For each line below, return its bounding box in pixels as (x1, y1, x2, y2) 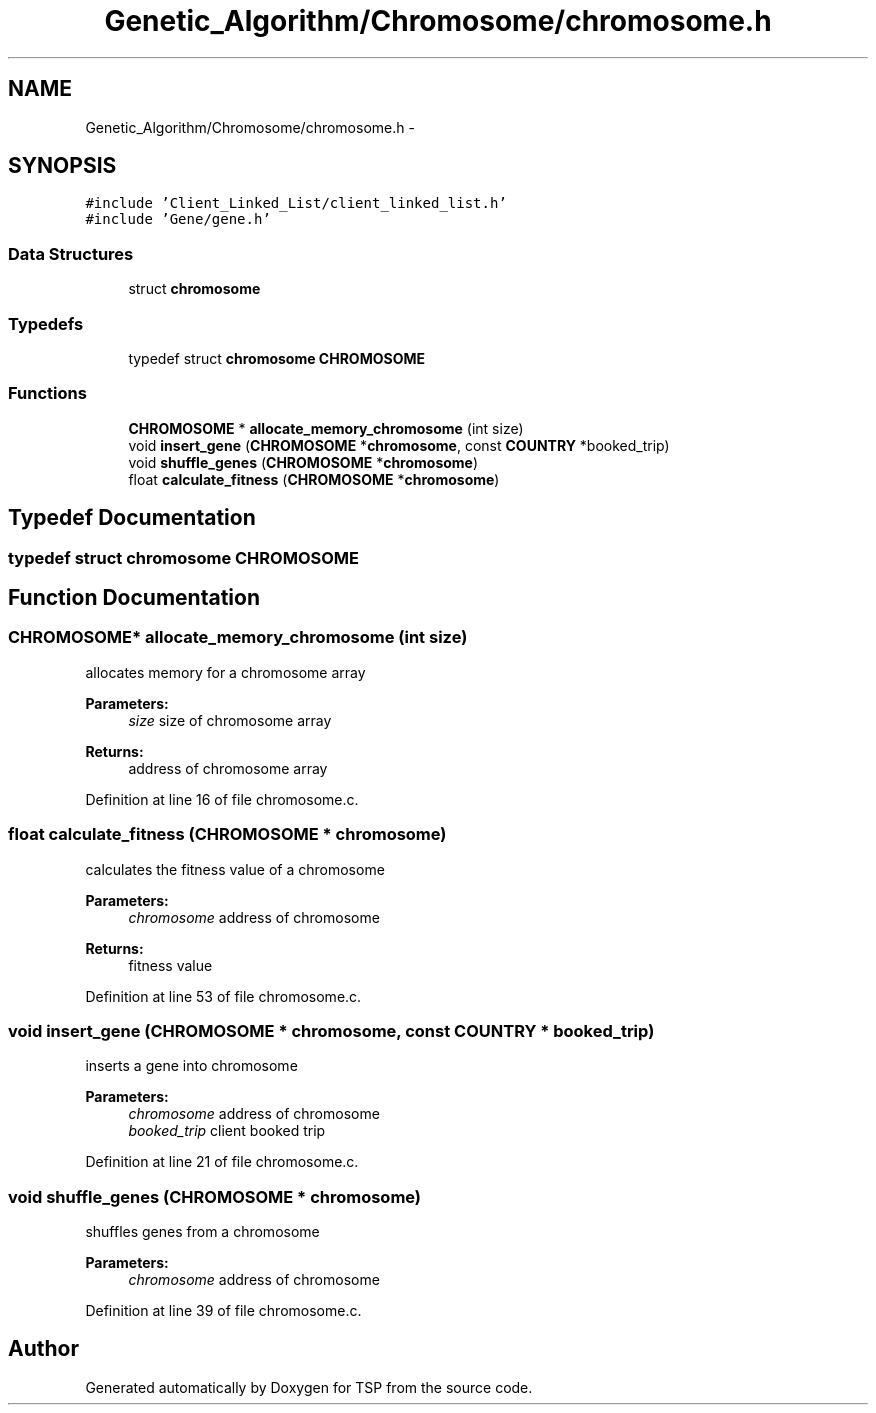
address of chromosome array (128, 759, 328, 777)
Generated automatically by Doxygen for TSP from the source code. (85, 1378, 533, 1396)
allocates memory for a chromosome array (85, 663, 366, 681)
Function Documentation (8, 584, 260, 610)
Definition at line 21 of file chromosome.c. (85, 1153, 359, 1171)
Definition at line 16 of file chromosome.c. (85, 790, 359, 808)
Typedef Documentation (8, 505, 256, 531)
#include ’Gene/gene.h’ (85, 211, 271, 228)
